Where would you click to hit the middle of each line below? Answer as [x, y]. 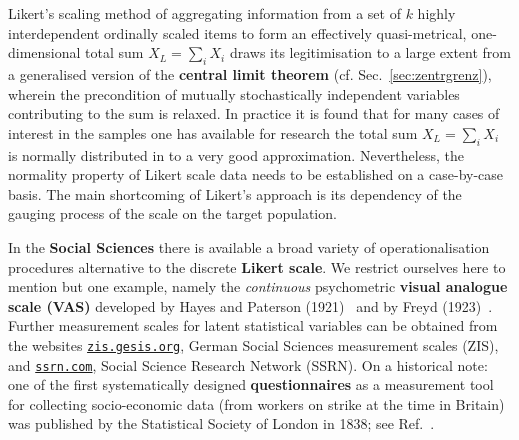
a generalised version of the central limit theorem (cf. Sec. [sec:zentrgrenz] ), [250, 73]
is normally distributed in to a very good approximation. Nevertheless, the [236, 154]
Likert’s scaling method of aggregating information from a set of [204, 13]
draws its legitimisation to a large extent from [370, 52]
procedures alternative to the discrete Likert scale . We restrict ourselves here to [257, 266]
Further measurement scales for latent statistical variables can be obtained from [253, 325]
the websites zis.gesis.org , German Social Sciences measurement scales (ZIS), [253, 344]
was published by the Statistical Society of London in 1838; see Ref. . [221, 423]
